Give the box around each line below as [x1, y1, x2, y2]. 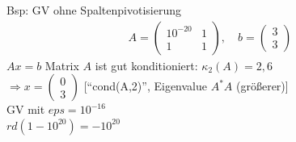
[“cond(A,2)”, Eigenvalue [83, 77, 207, 94]
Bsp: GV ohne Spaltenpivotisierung [6, 2, 181, 18]
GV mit [6, 101, 45, 118]
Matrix [44, 56, 79, 73]
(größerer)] [236, 77, 289, 94]
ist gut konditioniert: [95, 56, 198, 73]
